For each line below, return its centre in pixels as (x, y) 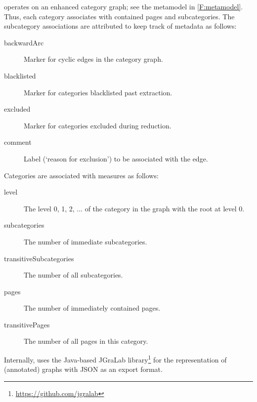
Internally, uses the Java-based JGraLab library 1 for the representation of (115, 359)
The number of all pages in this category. (86, 341)
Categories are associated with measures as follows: (81, 175)
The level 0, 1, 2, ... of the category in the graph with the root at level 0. (134, 208)
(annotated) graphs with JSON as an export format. (83, 369)
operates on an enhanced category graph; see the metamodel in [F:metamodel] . (124, 6)
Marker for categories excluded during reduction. (98, 125)
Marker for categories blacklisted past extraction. (98, 92)
